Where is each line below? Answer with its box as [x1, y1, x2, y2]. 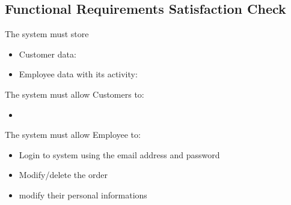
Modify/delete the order [19, 168, 108, 181]
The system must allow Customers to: [5, 88, 144, 100]
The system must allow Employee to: [5, 128, 141, 141]
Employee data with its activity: [19, 68, 138, 80]
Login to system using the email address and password [19, 148, 220, 161]
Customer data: [19, 47, 76, 60]
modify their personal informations [19, 188, 147, 201]
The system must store [5, 28, 89, 40]
